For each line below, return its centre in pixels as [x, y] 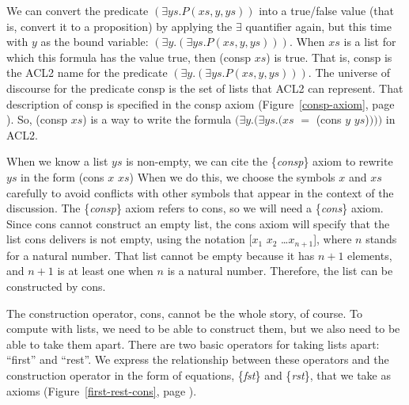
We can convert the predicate [78, 10]
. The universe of [349, 73]
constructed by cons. [56, 286]
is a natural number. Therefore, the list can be [280, 271]
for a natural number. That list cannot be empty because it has [161, 255]
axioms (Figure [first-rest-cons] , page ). [102, 390]
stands [381, 239]
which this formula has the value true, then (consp [129, 57]
